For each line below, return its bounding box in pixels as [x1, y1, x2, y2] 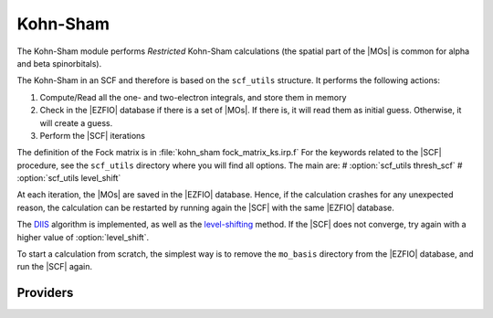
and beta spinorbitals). [16, 58, 102, 69]
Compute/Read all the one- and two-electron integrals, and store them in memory [39, 91, 347, 102]
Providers [16, 285, 74, 301]
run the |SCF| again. [16, 261, 93, 272]
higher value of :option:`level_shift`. [16, 231, 150, 242]
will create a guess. [39, 117, 113, 128]
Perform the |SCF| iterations [39, 130, 146, 141]
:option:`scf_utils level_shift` [16, 173, 121, 184]
